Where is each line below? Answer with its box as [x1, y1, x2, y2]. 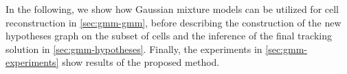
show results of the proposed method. [62, 55, 220, 69]
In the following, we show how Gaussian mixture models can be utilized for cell [5, 2, 339, 16]
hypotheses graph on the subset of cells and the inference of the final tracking [5, 29, 332, 43]
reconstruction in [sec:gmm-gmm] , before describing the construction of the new [5, 15, 342, 29]
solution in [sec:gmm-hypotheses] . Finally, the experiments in [5, 41, 262, 56]
